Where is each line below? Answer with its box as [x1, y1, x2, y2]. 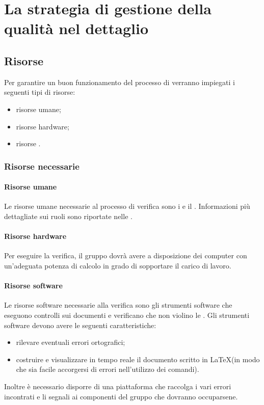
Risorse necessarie [4, 159, 80, 172]
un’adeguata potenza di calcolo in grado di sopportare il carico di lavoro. [4, 260, 231, 271]
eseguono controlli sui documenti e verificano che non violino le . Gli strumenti [4, 309, 250, 320]
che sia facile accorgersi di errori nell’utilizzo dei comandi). [16, 364, 199, 374]
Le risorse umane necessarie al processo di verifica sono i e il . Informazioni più [4, 201, 250, 211]
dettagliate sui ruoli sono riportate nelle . [4, 210, 133, 221]
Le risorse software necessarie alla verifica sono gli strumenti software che [4, 300, 232, 310]
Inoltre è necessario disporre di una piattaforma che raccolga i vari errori [4, 381, 231, 391]
